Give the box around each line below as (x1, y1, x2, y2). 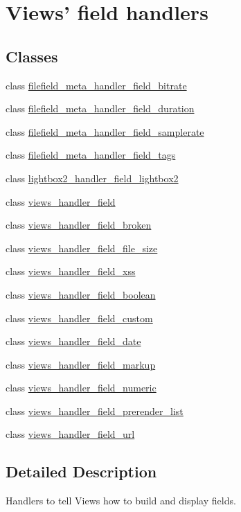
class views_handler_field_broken (6, 218, 152, 232)
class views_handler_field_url (6, 427, 135, 441)
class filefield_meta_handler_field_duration (6, 101, 195, 116)
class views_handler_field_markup (6, 357, 156, 371)
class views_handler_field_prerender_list (6, 403, 184, 418)
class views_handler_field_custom (6, 310, 153, 325)
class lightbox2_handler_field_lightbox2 (6, 170, 179, 185)
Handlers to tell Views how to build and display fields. (6, 493, 236, 508)
